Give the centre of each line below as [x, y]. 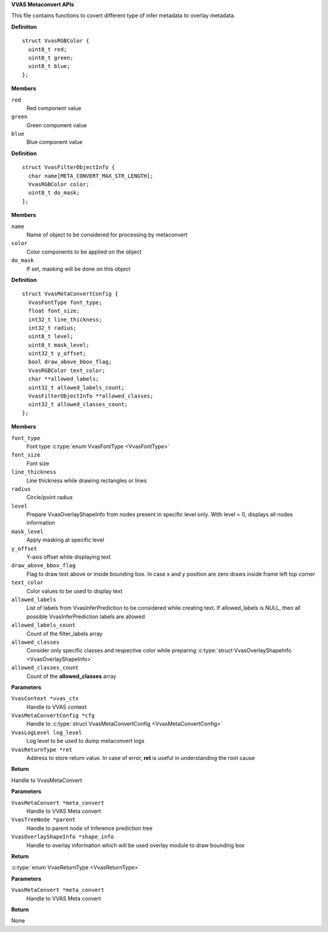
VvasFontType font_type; [65, 302]
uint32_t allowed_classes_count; [78, 405]
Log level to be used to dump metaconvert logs [86, 741]
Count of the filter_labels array [64, 633]
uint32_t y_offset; [57, 354]
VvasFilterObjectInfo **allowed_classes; [91, 396]
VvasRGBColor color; [59, 185]
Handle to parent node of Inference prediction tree [90, 828]
